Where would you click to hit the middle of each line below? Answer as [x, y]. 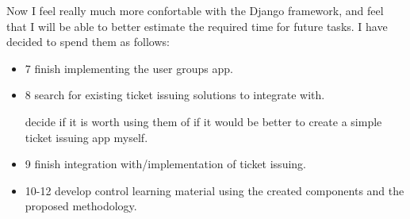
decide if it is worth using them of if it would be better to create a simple [203, 121]
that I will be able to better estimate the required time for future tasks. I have [197, 26]
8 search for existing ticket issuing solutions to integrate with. [175, 95]
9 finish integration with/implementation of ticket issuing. [165, 164]
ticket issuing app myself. [86, 137]
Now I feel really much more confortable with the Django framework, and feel [195, 10]
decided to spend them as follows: [88, 42]
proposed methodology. [81, 206]
